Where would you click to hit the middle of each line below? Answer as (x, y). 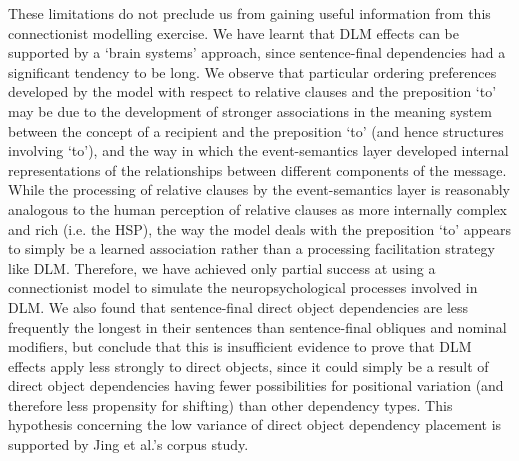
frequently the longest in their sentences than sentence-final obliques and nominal (257, 326)
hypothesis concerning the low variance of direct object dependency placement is (255, 424)
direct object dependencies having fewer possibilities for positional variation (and (256, 385)
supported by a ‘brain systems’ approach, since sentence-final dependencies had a (257, 52)
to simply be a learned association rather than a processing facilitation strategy (251, 248)
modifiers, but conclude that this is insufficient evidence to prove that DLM (240, 346)
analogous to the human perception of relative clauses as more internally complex (257, 208)
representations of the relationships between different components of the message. (257, 169)
